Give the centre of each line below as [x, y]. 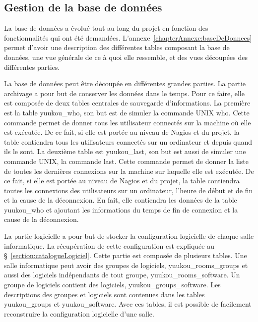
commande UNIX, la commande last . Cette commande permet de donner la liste [126, 161]
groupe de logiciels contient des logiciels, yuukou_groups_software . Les [112, 285]
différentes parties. [32, 67]
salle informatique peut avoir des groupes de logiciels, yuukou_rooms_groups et [126, 265]
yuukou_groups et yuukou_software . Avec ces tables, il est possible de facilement [128, 304]
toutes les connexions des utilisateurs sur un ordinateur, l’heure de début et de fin [129, 190]
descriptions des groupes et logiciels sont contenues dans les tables [104, 294]
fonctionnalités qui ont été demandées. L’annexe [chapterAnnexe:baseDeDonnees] [128, 37]
